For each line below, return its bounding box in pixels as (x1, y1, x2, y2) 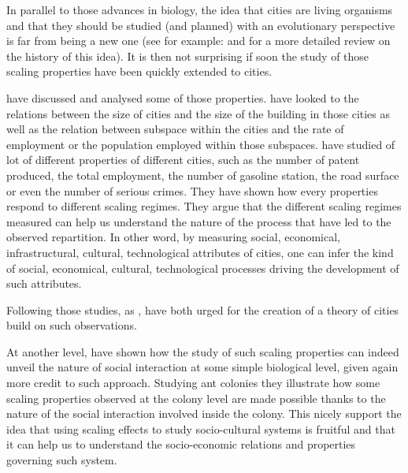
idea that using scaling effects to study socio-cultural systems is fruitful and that (6, 420, 395, 437)
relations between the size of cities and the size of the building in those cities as (6, 105, 391, 121)
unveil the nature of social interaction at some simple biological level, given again (6, 359, 399, 375)
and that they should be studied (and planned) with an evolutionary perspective (6, 17, 395, 33)
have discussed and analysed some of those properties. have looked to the (6, 89, 359, 106)
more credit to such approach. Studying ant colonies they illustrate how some (6, 374, 380, 391)
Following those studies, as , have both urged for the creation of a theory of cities (6, 301, 399, 318)
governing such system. (6, 452, 117, 468)
